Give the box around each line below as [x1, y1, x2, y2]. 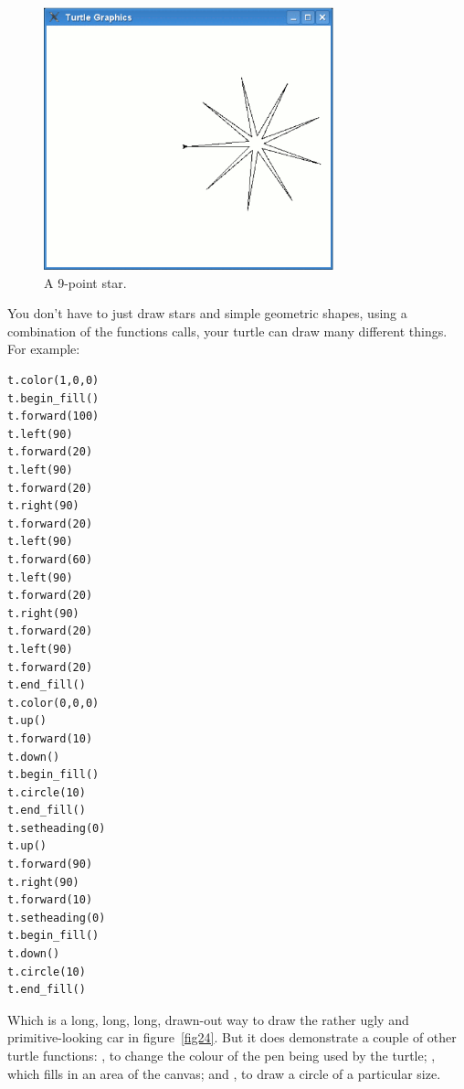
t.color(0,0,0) [7, 696, 100, 710]
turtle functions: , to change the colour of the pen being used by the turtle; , [7, 1046, 436, 1065]
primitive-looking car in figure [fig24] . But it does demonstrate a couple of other [7, 1028, 457, 1047]
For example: [7, 339, 80, 358]
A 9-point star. [44, 272, 127, 292]
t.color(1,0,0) [7, 374, 100, 388]
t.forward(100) [7, 410, 100, 423]
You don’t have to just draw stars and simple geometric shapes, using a [7, 304, 407, 323]
